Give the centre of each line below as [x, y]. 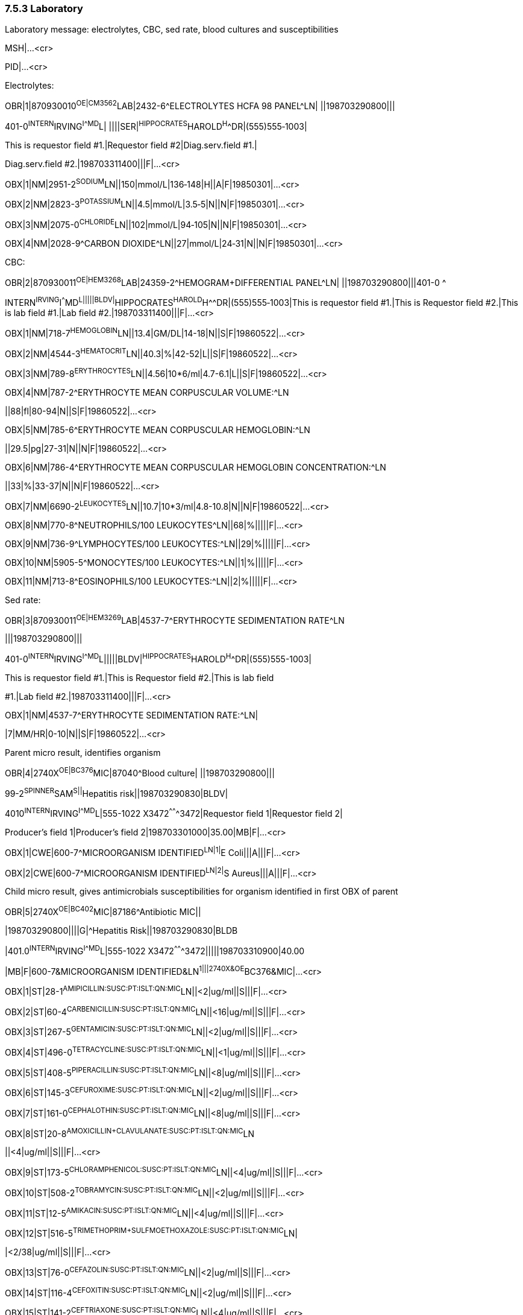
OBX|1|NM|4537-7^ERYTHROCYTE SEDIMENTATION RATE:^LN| [132, 715]
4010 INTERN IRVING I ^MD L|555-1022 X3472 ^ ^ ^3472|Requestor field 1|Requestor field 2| [174, 813]
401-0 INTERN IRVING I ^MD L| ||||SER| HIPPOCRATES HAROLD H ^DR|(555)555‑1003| [156, 125]
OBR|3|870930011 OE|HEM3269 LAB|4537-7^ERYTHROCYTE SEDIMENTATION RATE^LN [175, 619]
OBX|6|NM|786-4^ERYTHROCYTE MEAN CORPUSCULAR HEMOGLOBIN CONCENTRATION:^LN [196, 467]
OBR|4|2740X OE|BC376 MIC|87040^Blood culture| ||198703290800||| [140, 772]
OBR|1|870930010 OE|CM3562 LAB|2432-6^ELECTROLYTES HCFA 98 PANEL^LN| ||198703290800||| [200, 105]
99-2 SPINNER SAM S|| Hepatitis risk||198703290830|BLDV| [117, 792]
